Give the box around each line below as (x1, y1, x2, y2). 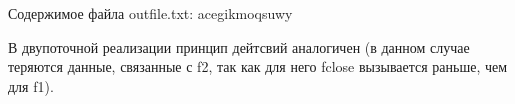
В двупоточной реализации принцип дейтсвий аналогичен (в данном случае (8, 36, 470, 57)
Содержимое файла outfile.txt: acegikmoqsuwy (8, 3, 293, 23)
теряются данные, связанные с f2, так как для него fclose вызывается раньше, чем (8, 56, 508, 77)
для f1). (8, 75, 54, 96)
